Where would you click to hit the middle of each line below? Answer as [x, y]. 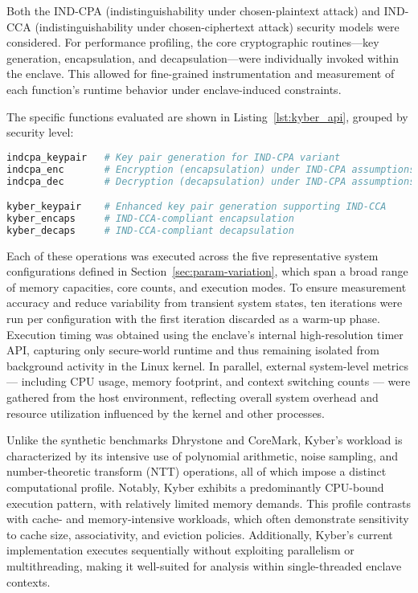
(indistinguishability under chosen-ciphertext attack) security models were [217, 26]
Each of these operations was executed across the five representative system [193, 255]
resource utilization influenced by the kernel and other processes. [166, 413]
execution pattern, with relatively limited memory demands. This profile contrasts [209, 503]
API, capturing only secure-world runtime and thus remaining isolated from [193, 350]
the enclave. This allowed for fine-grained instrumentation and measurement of [201, 74]
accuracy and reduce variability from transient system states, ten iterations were [205, 303]
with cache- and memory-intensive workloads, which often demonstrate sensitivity [208, 519]
